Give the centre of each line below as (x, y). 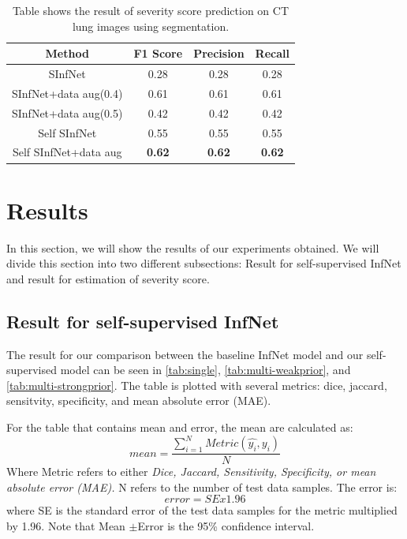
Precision (219, 53)
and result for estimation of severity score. (108, 278)
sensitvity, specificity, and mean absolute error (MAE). (139, 401)
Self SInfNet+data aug (67, 152)
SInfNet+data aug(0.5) (67, 112)
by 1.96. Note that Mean (66, 525)
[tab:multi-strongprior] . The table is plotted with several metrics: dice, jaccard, (197, 385)
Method (67, 53)
